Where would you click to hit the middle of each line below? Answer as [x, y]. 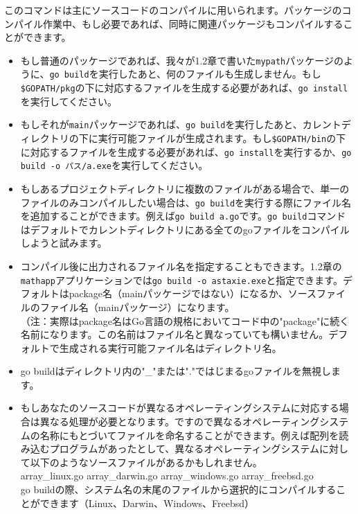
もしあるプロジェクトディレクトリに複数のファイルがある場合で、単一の [185, 188]
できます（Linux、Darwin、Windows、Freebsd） [147, 503]
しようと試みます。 [64, 243]
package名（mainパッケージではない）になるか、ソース [193, 293]
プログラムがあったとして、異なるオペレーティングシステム [184, 449]
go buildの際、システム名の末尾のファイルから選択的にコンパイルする [178, 489]
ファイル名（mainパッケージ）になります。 [137, 307]
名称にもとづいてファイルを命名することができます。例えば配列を [189, 435]
